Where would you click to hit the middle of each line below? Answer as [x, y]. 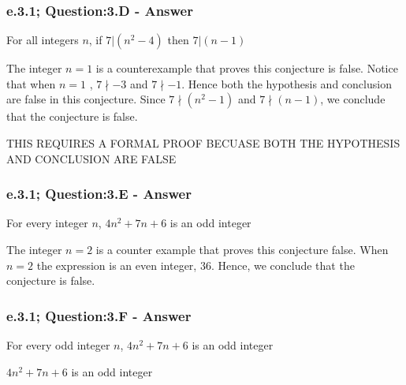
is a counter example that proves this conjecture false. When [242, 249]
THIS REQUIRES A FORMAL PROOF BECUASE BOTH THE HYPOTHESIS [203, 143]
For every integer [47, 223]
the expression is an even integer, [117, 265]
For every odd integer [58, 345]
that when [31, 83]
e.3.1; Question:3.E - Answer [99, 194]
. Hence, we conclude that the [283, 265]
